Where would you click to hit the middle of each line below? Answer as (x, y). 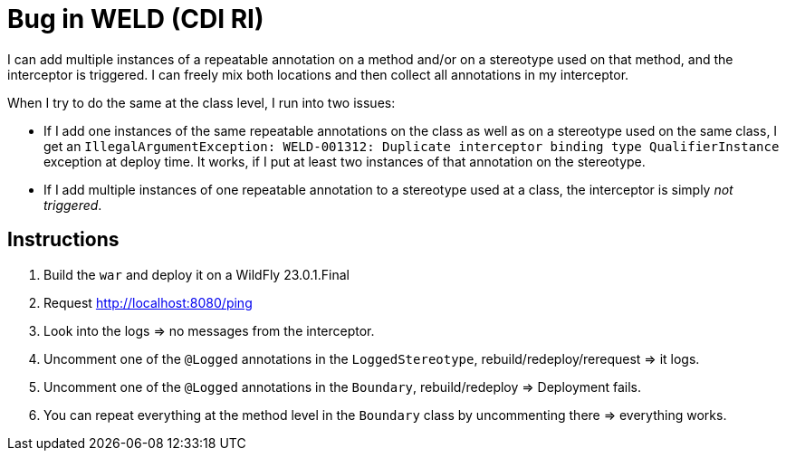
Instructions (63, 240)
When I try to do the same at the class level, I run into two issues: (201, 102)
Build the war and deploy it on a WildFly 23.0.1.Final (196, 274)
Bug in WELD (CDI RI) (136, 19)
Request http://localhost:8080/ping (148, 302)
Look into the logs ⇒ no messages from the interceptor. (209, 330)
